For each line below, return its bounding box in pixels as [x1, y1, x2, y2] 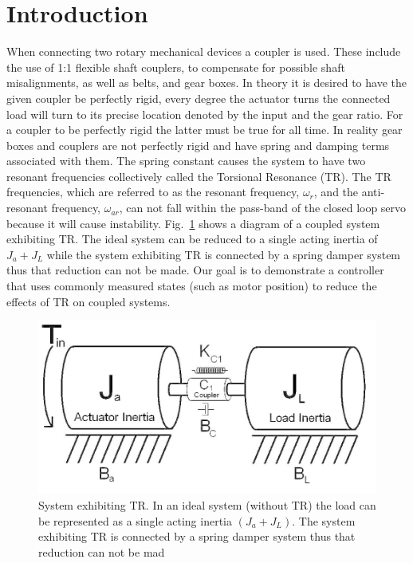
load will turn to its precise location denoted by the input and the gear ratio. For [6, 105, 403, 122]
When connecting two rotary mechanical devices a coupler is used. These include [6, 43, 401, 60]
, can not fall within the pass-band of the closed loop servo [119, 199, 407, 216]
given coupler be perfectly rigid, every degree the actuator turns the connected [6, 89, 391, 106]
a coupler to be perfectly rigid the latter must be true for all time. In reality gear [6, 121, 403, 138]
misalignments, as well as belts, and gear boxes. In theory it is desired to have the [6, 74, 407, 91]
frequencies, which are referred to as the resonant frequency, [6, 183, 300, 200]
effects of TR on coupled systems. [6, 293, 171, 309]
